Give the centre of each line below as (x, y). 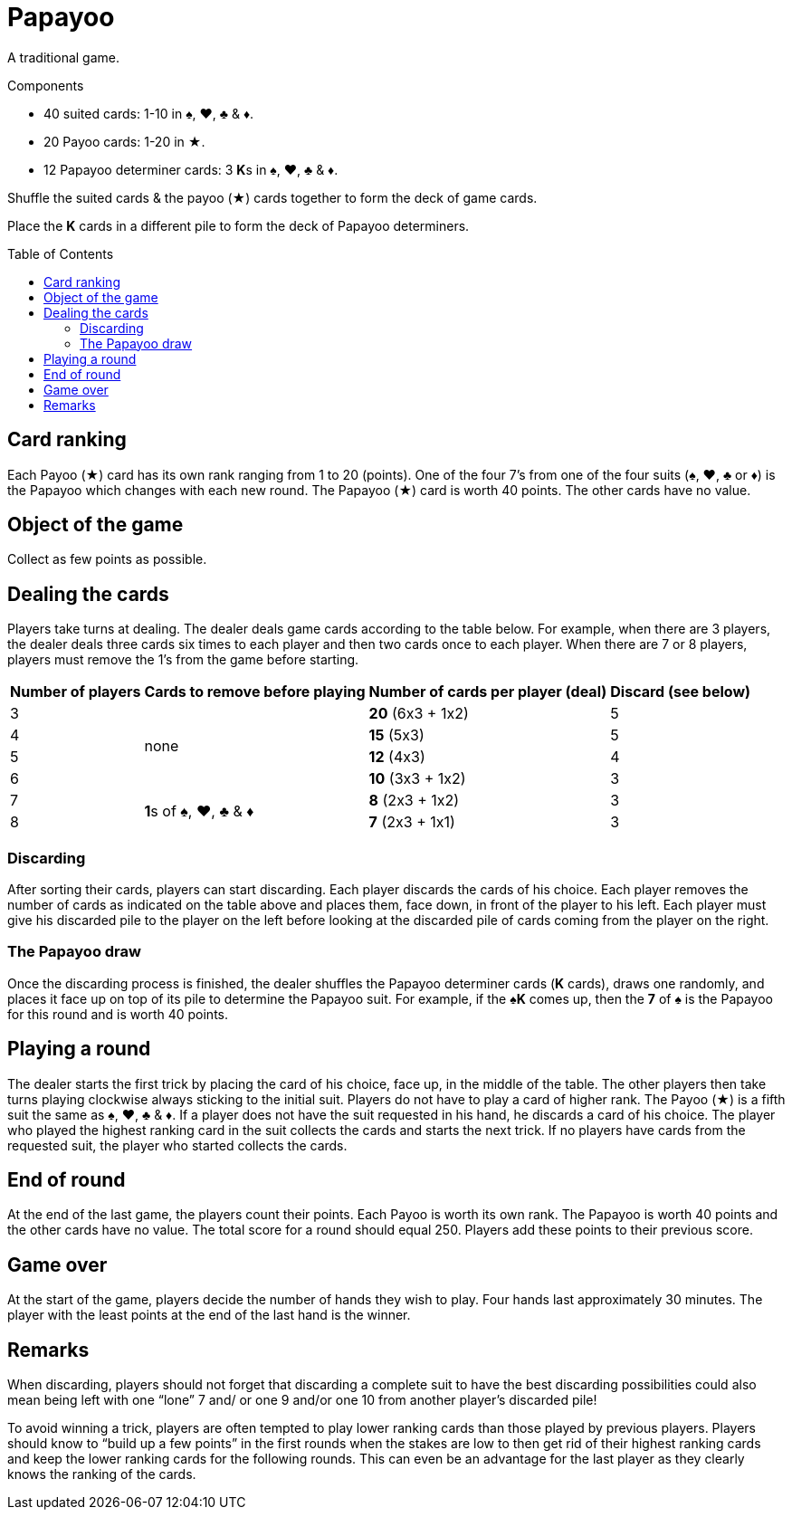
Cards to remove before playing (255, 692)
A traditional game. (64, 57)
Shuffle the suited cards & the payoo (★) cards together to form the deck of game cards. (272, 197)
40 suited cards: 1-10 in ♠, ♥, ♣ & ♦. (149, 113)
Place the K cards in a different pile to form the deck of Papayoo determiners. (239, 225)
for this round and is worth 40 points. (118, 1014)
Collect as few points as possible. (107, 559)
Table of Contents (61, 253)
